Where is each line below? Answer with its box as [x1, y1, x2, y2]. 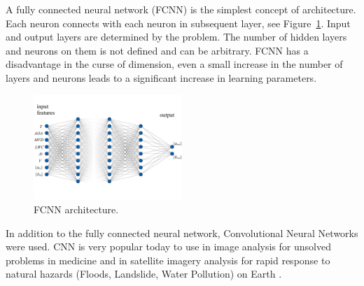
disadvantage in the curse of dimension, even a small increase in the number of [6, 57, 343, 71]
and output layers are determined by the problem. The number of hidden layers [6, 29, 347, 44]
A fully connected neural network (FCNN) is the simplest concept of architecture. [6, 2, 356, 16]
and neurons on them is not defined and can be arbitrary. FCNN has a [6, 43, 309, 57]
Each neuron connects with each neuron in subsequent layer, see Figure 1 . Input [6, 15, 351, 30]
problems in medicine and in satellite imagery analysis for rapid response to [6, 252, 330, 267]
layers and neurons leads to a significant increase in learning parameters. [6, 70, 317, 85]
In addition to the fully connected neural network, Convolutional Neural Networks [6, 225, 358, 240]
